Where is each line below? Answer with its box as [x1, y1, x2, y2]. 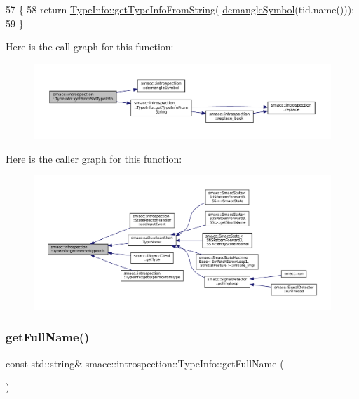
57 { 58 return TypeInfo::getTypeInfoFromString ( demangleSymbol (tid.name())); [6, 2, 355, 16]
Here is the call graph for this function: [6, 39, 174, 54]
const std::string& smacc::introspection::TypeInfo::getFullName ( [6, 356, 284, 370]
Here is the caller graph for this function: [6, 151, 182, 165]
